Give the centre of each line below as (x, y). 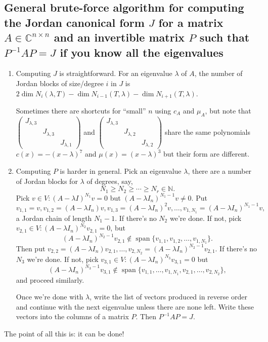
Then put (31, 248)
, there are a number (220, 170)
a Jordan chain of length (54, 218)
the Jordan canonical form (74, 22)
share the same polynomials (207, 131)
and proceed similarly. (50, 279)
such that (225, 37)
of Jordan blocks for (47, 181)
